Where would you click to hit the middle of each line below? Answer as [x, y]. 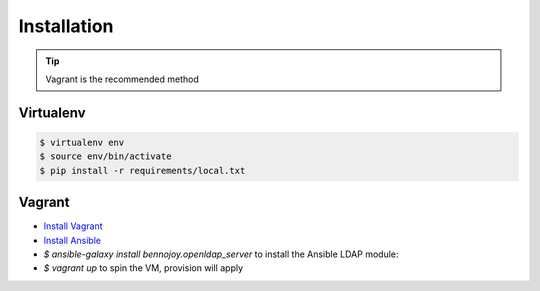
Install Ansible [72, 240]
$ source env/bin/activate [105, 156]
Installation [66, 26]
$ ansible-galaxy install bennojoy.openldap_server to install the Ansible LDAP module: [221, 254]
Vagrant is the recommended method [122, 79]
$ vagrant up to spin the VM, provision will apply [143, 268]
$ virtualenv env [82, 142]
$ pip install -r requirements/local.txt [142, 170]
